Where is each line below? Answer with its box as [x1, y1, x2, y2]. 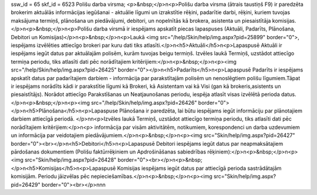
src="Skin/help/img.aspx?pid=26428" [24, 156, 117, 163]
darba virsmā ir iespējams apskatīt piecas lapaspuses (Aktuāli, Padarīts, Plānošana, [93, 25, 296, 32]
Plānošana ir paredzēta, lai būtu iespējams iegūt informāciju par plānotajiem [119, 107, 302, 114]
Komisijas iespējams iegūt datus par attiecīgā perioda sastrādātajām [117, 165, 282, 172]
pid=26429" [11, 181, 41, 188]
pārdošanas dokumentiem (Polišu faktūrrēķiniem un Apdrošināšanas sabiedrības [11, 148, 207, 155]
